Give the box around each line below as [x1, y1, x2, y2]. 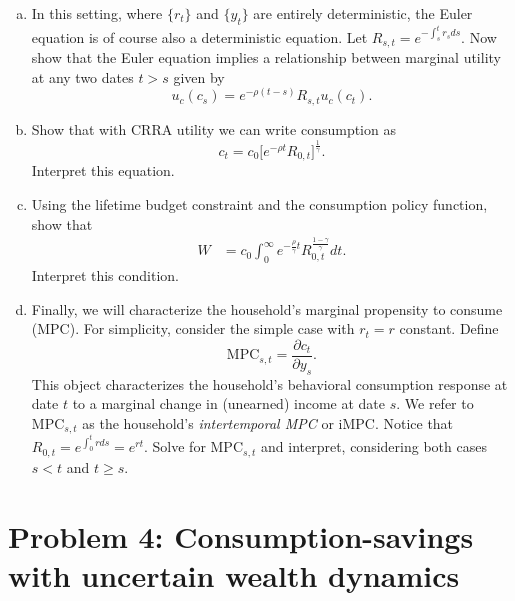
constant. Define [399, 318, 499, 339]
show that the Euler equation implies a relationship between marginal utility [31, 47, 501, 68]
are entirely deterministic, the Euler [253, 3, 473, 23]
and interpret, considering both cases [261, 436, 487, 457]
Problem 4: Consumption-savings [8, 515, 474, 556]
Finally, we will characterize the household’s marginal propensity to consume [31, 298, 503, 319]
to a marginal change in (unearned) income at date [72, 393, 385, 414]
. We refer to [396, 393, 474, 414]
